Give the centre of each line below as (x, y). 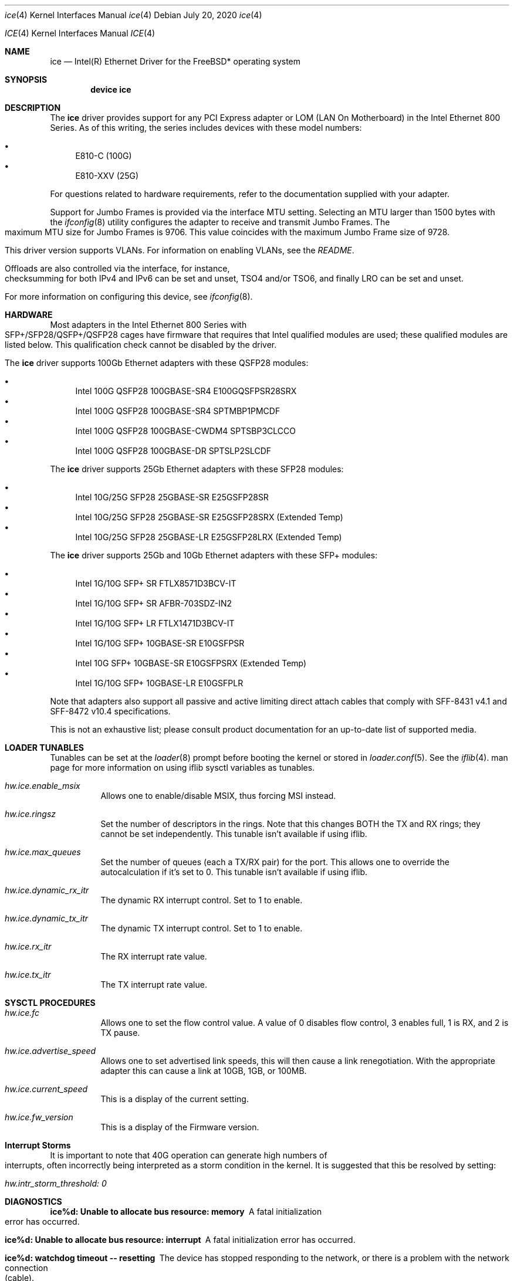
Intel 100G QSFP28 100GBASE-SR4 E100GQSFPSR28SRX (186, 391)
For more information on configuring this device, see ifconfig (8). (129, 296)
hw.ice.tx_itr (28, 975)
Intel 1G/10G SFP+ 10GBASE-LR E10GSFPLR (159, 683)
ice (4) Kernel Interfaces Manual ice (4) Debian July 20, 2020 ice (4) (133, 15)
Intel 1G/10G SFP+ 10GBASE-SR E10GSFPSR (160, 643)
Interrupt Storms (38, 1145)
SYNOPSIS (26, 79)
